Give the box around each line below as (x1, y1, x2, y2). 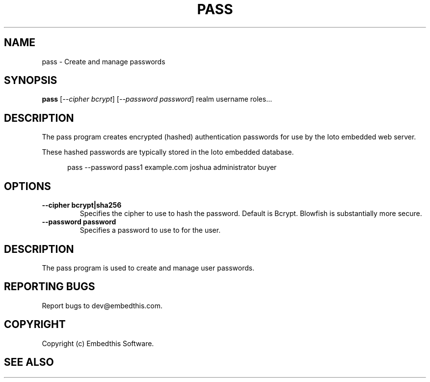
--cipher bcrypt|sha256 (42, 201, 122, 210)
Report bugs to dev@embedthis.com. (42, 301, 163, 310)
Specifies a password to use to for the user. (80, 226, 221, 235)
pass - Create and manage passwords (42, 57, 165, 66)
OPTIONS (4, 180, 51, 192)
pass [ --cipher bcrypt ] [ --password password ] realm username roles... (42, 95, 272, 104)
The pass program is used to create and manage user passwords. (42, 263, 255, 272)
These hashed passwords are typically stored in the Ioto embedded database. (42, 148, 294, 157)
